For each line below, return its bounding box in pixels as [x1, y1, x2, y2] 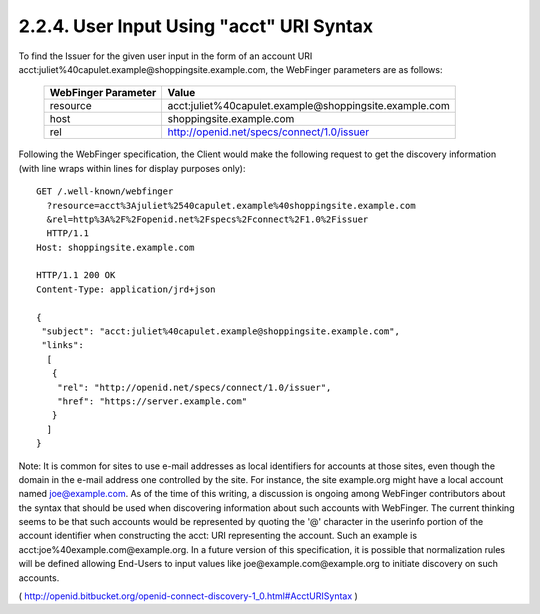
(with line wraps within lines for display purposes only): [18, 162, 246, 174]
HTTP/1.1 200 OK [36, 270, 116, 281]
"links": [41, 340, 84, 351]
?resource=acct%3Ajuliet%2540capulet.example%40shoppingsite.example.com [46, 200, 416, 211]
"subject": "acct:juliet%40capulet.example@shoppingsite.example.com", [41, 326, 400, 337]
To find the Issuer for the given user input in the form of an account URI [18, 50, 313, 62]
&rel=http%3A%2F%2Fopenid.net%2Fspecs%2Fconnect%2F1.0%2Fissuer [46, 213, 369, 225]
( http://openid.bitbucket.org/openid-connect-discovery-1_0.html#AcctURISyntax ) [18, 590, 359, 602]
